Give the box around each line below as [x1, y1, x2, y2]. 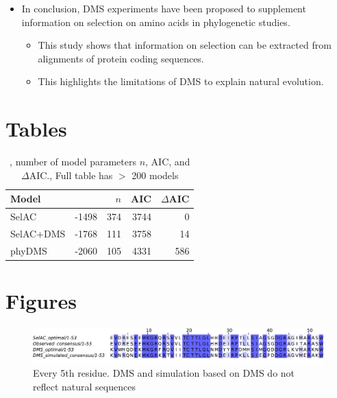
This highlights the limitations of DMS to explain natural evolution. [38, 74, 324, 89]
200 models [132, 167, 179, 182]
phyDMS [10, 243, 47, 257]
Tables [5, 115, 67, 143]
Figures [5, 287, 77, 315]
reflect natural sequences [33, 379, 136, 393]
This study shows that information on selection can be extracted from [38, 38, 332, 52]
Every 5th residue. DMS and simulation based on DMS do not [33, 366, 295, 380]
